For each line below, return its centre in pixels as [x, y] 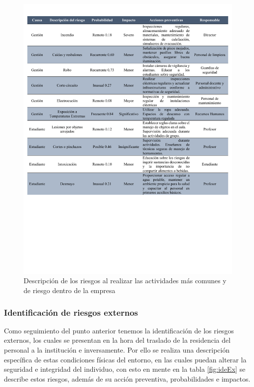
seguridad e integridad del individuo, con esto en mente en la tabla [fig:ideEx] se [125, 369]
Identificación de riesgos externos [71, 312]
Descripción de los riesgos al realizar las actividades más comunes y [125, 281]
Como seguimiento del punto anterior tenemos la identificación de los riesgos [119, 330]
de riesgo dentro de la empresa [70, 290]
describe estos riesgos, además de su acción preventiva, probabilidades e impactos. [127, 378]
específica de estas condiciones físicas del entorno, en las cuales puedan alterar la [125, 359]
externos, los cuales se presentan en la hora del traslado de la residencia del [117, 340]
